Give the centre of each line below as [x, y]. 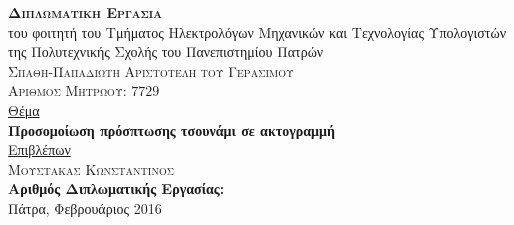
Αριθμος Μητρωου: [67, 90]
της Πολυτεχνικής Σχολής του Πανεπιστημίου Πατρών [166, 51]
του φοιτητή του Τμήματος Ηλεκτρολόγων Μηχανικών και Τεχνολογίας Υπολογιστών [257, 31]
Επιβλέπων [39, 149]
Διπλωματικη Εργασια [85, 12]
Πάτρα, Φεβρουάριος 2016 [85, 207]
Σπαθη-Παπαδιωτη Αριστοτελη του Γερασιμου [151, 70]
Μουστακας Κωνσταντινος [91, 168]
